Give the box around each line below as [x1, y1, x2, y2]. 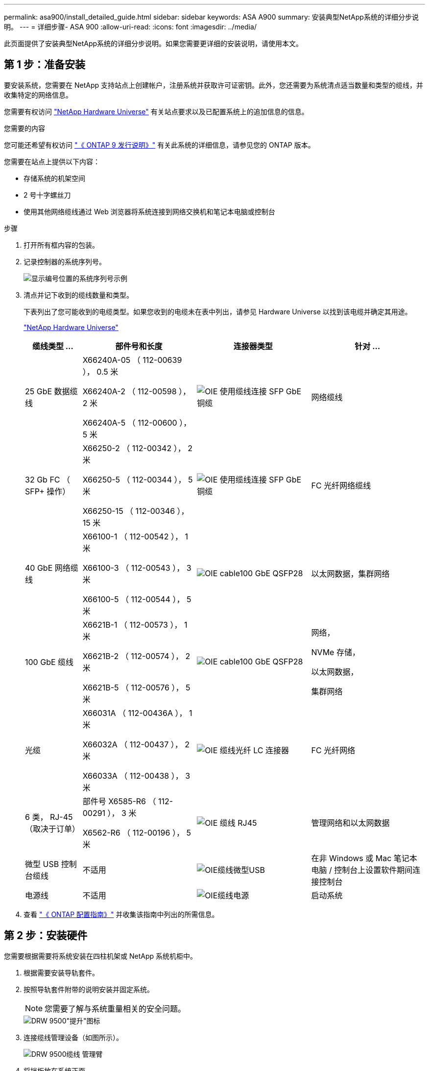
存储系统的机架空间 [24, 174, 85, 182]
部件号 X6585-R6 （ [82, 796, 156, 806]
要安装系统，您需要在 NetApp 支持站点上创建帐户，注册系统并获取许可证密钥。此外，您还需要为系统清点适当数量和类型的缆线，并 [4, 80, 423, 89]
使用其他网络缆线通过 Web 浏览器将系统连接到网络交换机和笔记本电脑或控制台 [24, 207, 275, 216]
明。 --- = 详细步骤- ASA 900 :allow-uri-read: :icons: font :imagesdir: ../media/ [4, 23, 257, 31]
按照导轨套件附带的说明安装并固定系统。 [24, 985, 154, 994]
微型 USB [25, 859, 59, 869]
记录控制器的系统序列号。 [24, 257, 106, 266]
